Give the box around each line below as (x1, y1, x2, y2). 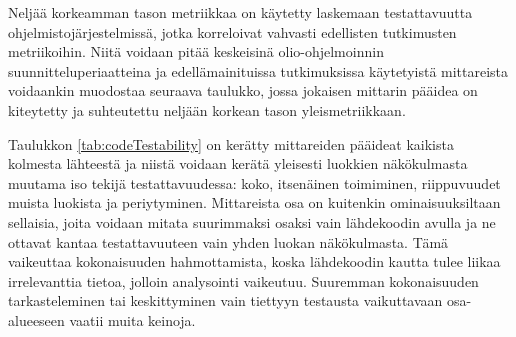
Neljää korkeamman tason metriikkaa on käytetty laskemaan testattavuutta (8, 2, 473, 22)
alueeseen (8, 309, 65, 330)
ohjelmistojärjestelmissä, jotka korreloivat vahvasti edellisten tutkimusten (8, 21, 457, 42)
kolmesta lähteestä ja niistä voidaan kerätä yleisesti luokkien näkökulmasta (8, 153, 468, 174)
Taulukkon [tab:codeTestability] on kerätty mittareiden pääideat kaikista (8, 133, 454, 154)
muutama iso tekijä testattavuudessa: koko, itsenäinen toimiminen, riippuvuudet (8, 172, 501, 193)
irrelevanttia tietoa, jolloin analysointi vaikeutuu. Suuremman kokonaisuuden (8, 270, 479, 291)
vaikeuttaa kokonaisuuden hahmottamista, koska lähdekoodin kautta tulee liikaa (8, 251, 501, 272)
